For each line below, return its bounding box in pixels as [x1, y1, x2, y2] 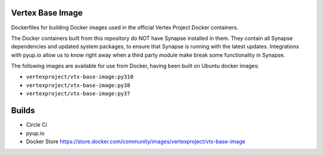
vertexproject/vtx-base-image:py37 [26, 90, 131, 97]
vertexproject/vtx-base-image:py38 [26, 82, 131, 89]
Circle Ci [26, 121, 47, 128]
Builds [11, 106, 35, 116]
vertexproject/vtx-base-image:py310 [26, 73, 134, 80]
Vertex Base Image [11, 8, 83, 18]
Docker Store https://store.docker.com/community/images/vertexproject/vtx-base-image [26, 138, 245, 145]
